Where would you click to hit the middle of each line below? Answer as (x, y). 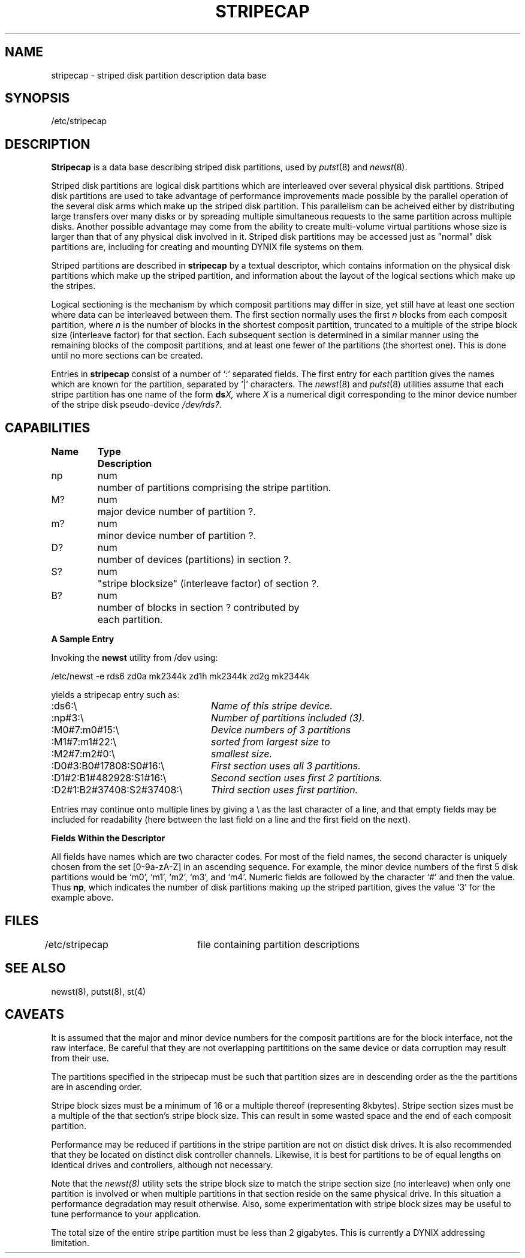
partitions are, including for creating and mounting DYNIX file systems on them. (208, 247)
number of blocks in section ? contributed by (198, 608)
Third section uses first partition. (284, 790)
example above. (82, 898)
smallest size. (242, 754)
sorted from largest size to (270, 742)
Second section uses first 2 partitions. (297, 778)
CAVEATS (34, 1015)
